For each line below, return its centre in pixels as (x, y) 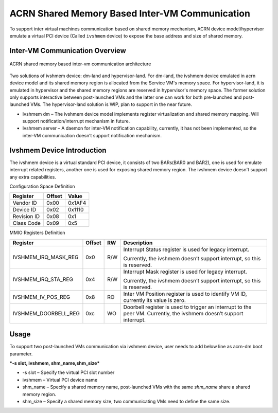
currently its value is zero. (155, 300)
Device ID (24, 210)
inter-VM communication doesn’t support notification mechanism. (92, 135)
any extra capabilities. (33, 177)
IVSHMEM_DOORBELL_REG (46, 313)
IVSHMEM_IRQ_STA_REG (43, 279)
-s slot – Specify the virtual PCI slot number (68, 372)
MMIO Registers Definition (37, 233)
